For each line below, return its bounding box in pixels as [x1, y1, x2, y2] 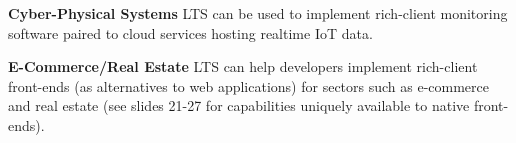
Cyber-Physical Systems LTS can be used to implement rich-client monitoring [8, 3, 508, 23]
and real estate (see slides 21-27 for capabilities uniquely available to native [8, 95, 470, 116]
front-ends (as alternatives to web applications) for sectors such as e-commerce [8, 75, 490, 96]
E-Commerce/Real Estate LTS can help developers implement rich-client [8, 56, 478, 77]
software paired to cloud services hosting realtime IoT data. [8, 22, 373, 43]
